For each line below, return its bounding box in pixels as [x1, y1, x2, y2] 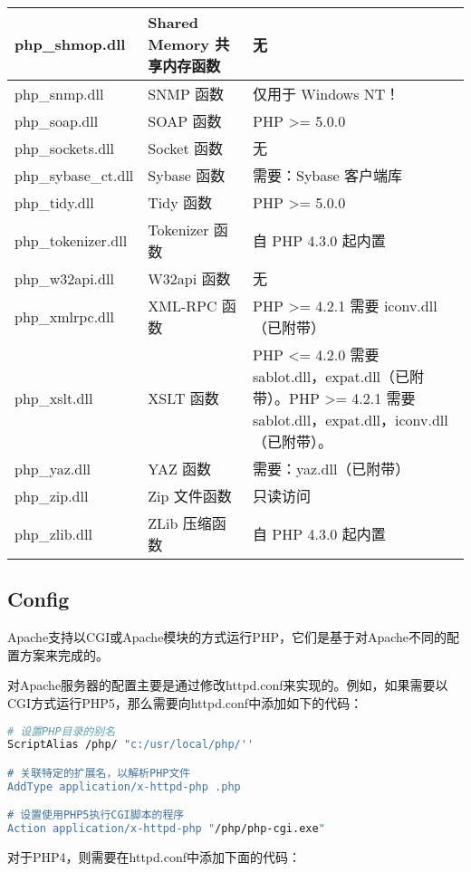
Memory [148, 34, 210, 54]
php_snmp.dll [14, 82, 104, 104]
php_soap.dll [14, 110, 99, 131]
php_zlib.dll [14, 522, 92, 544]
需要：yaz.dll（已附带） [253, 458, 410, 479]
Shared [148, 12, 198, 33]
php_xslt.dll [14, 387, 93, 408]
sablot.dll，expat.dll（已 [253, 366, 410, 387]
